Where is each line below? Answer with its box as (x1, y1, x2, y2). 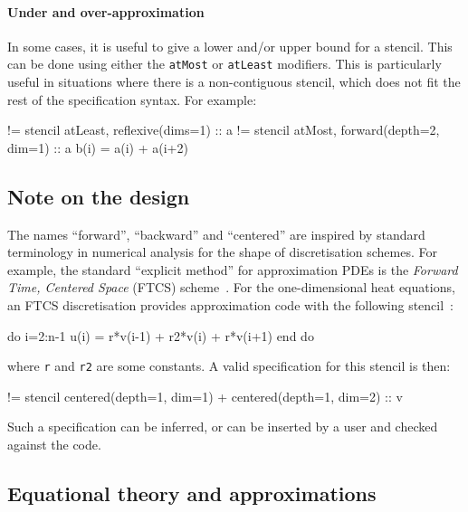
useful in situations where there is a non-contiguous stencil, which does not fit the (7, 72, 461, 91)
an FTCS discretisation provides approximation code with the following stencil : (7, 296, 454, 314)
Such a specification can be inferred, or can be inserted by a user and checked (7, 417, 438, 436)
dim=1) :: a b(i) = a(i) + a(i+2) (7, 137, 188, 156)
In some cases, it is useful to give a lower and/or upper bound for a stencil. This (7, 36, 453, 55)
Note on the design (7, 182, 190, 210)
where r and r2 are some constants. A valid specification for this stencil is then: (7, 356, 451, 375)
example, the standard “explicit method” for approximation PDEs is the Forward (7, 260, 458, 279)
